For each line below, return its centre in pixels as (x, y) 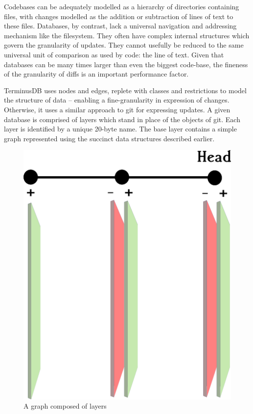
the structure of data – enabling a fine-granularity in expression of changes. (117, 100)
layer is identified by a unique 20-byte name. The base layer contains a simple (120, 129)
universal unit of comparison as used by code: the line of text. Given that (114, 54)
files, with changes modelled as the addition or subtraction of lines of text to (119, 16)
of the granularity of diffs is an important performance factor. (96, 74)
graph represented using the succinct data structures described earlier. (109, 138)
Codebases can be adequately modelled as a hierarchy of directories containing (122, 6)
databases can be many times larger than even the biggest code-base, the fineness (126, 64)
